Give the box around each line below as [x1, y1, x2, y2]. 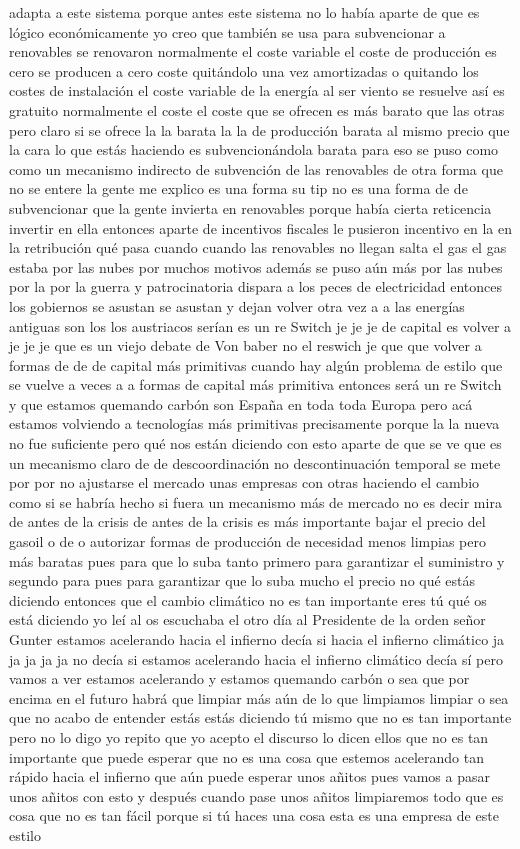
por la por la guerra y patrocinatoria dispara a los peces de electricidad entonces [9, 276, 502, 297]
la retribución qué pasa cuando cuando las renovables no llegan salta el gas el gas [9, 237, 507, 258]
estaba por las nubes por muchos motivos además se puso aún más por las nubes [9, 256, 503, 277]
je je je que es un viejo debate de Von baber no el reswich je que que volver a [9, 335, 482, 356]
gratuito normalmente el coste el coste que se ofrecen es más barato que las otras [9, 99, 505, 120]
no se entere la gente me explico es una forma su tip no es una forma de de [9, 178, 468, 199]
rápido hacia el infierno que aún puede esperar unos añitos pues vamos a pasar [9, 766, 490, 787]
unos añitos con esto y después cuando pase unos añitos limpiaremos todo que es [9, 785, 504, 806]
